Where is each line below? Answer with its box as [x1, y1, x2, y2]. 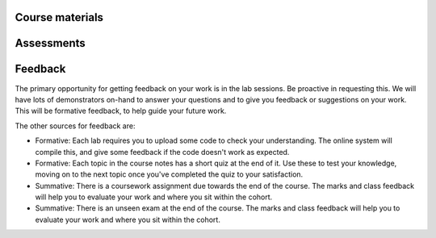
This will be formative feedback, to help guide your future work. [15, 106, 227, 116]
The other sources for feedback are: [15, 121, 136, 131]
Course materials [15, 10, 104, 24]
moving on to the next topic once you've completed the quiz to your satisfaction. [35, 169, 304, 179]
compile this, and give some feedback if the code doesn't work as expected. [35, 147, 290, 157]
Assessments [15, 36, 86, 50]
